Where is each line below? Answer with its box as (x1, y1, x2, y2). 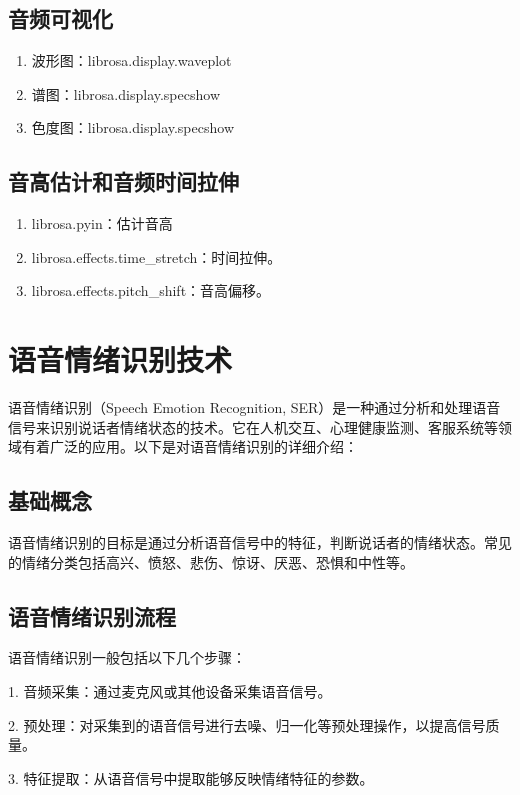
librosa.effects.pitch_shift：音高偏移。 (31, 280, 271, 301)
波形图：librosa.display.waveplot (31, 50, 232, 71)
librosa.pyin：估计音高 (31, 213, 173, 234)
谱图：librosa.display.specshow (31, 83, 220, 104)
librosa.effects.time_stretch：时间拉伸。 (31, 246, 282, 267)
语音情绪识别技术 (8, 339, 233, 380)
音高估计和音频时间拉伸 (8, 166, 239, 197)
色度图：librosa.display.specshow (31, 117, 234, 138)
